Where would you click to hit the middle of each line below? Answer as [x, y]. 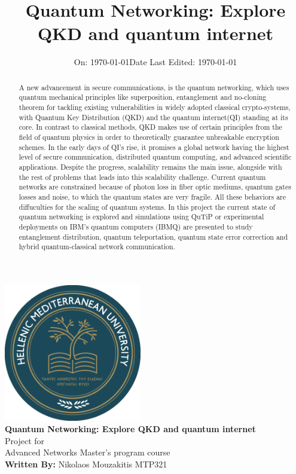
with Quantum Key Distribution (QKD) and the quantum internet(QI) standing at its [153, 117]
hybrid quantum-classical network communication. [97, 247]
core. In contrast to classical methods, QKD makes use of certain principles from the [150, 127]
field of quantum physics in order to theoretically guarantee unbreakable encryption [149, 137]
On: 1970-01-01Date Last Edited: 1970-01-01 [155, 62]
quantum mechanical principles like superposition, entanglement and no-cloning [143, 97]
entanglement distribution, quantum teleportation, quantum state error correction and [153, 236]
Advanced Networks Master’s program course [88, 452]
